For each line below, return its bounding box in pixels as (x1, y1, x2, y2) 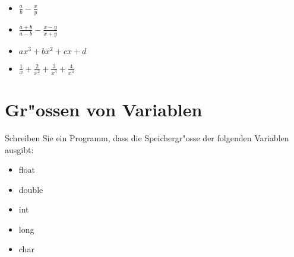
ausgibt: (5, 143, 34, 156)
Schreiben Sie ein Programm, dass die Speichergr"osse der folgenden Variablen (5, 131, 289, 144)
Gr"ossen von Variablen (5, 97, 203, 121)
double (18, 183, 43, 195)
